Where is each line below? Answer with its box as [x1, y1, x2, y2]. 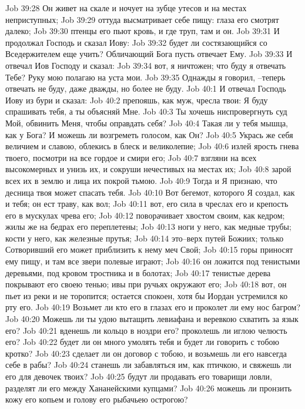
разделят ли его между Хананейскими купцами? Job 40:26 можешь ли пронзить [5, 381, 292, 394]
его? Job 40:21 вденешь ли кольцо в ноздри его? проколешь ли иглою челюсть [5, 324, 287, 336]
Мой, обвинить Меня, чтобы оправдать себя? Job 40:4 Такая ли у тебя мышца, [5, 116, 289, 129]
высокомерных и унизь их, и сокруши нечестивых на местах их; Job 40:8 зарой [5, 163, 291, 175]
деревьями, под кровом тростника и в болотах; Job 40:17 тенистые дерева [5, 266, 271, 279]
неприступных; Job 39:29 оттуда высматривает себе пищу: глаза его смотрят [5, 13, 279, 25]
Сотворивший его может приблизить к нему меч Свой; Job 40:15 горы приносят [5, 243, 293, 256]
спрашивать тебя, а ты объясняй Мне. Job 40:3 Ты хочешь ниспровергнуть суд [5, 105, 287, 118]
